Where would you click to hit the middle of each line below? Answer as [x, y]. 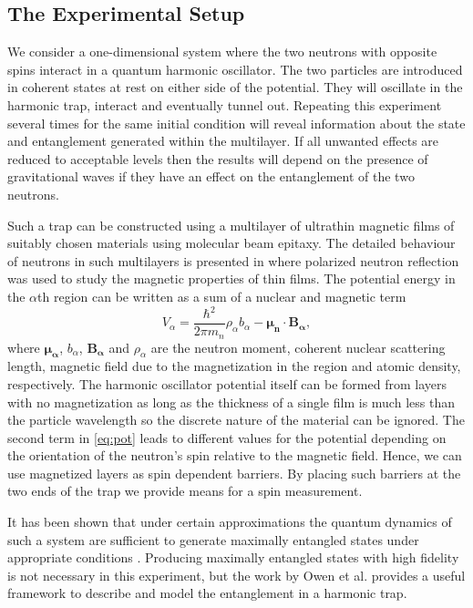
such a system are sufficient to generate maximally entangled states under [213, 539]
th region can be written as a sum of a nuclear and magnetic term [222, 296]
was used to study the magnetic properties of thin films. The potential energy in [231, 278]
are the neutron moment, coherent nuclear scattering [298, 347]
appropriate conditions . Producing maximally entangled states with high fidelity [233, 557]
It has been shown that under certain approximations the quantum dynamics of [230, 522]
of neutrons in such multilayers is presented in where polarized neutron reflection [233, 260]
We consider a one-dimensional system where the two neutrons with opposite [222, 52]
